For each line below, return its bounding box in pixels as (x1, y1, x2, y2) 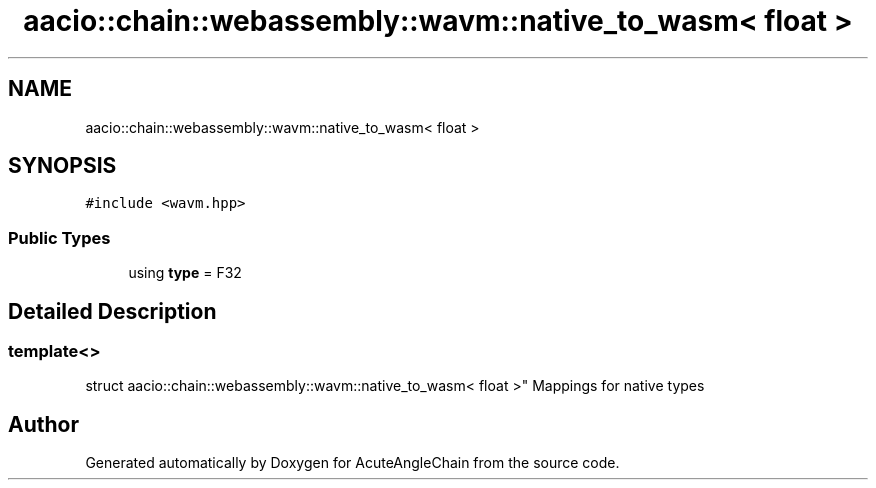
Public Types (8, 227, 111, 248)
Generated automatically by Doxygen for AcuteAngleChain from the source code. (85, 454, 620, 472)
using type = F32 (128, 264, 242, 282)
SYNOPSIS (8, 153, 117, 179)
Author (8, 411, 79, 437)
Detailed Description (8, 298, 217, 324)
